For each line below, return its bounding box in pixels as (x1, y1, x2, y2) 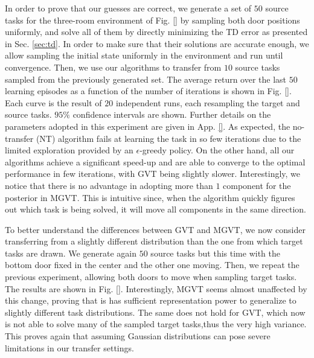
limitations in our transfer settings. (5, 341, 134, 354)
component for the (223, 179, 291, 191)
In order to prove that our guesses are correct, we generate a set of (5, 2, 252, 14)
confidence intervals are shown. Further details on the (72, 108, 271, 121)
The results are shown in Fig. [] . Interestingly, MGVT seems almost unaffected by (5, 282, 307, 295)
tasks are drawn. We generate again (5, 246, 137, 259)
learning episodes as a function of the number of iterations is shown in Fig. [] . (5, 85, 292, 97)
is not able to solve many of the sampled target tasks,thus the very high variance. (5, 318, 307, 330)
